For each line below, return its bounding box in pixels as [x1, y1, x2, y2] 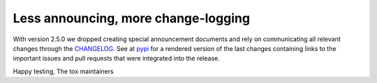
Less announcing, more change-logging [13, 10, 251, 26]
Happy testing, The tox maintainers [13, 67, 114, 75]
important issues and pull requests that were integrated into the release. [13, 54, 220, 63]
